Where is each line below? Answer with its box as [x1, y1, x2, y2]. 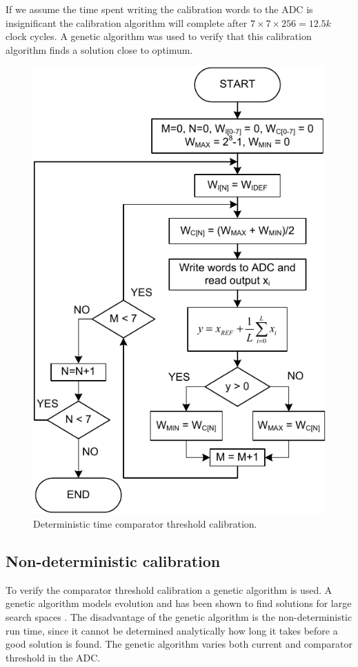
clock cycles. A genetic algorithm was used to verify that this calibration [6, 29, 312, 43]
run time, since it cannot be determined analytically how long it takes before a [6, 623, 338, 637]
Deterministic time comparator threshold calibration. [33, 516, 257, 530]
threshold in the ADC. [6, 650, 101, 664]
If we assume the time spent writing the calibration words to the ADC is [6, 2, 313, 16]
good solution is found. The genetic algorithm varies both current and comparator [6, 637, 352, 651]
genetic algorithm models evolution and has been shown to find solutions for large [6, 596, 352, 610]
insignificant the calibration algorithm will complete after [6, 15, 248, 30]
